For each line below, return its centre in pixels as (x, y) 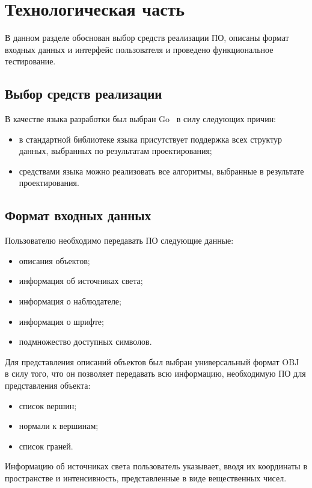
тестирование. (30, 61)
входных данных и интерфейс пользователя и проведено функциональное (139, 49)
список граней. (46, 446)
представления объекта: (48, 385)
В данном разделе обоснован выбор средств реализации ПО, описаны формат (147, 38)
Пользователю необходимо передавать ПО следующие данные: (119, 240)
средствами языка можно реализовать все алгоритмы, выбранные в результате (161, 171)
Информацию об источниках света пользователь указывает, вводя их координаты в (156, 466)
